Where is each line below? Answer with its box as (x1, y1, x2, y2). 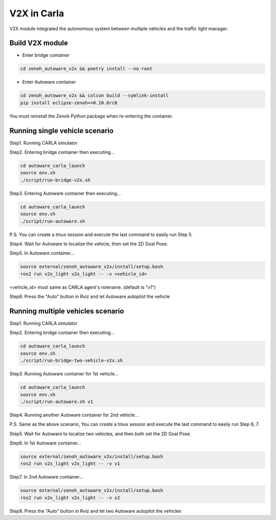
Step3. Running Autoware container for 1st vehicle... (9, 371, 119, 377)
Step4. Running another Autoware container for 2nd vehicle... (9, 412, 139, 418)
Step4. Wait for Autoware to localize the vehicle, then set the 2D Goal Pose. (9, 241, 168, 247)
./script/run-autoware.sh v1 (20, 398, 94, 405)
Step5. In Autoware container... (9, 250, 75, 256)
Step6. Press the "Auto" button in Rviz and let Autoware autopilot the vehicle (9, 294, 170, 300)
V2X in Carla (9, 8, 64, 19)
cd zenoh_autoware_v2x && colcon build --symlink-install (20, 92, 169, 99)
